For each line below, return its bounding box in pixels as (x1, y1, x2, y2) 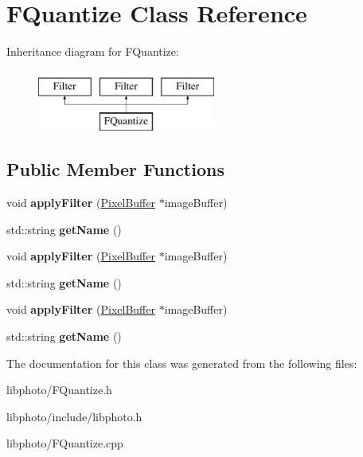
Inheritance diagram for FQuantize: (6, 43, 179, 60)
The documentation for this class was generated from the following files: (6, 354, 357, 371)
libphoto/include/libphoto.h (6, 408, 142, 424)
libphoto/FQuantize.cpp (6, 435, 123, 451)
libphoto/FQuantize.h (6, 381, 112, 398)
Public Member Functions (6, 157, 224, 182)
